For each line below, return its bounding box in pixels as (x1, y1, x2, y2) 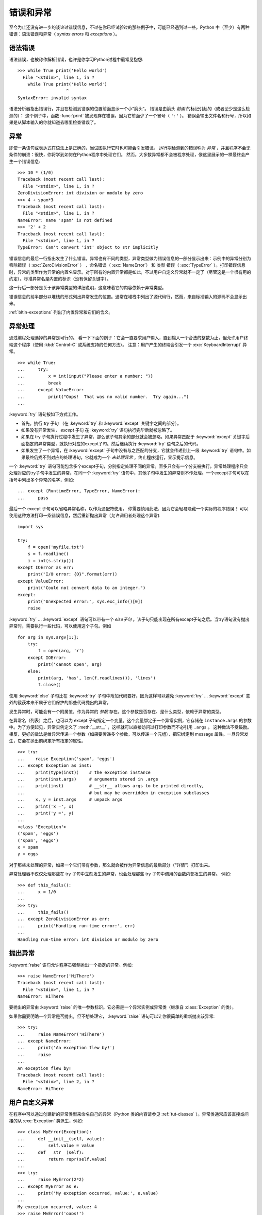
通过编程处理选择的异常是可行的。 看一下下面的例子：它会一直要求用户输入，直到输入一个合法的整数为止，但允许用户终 (9, 335, 248, 341)
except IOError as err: (17, 565, 74, 571)
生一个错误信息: (9, 158, 41, 164)
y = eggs (17, 851, 38, 857)
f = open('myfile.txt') (27, 544, 84, 550)
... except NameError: (17, 1038, 72, 1044)
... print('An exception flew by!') (17, 1045, 115, 1051)
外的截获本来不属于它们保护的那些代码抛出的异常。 (9, 700, 111, 706)
